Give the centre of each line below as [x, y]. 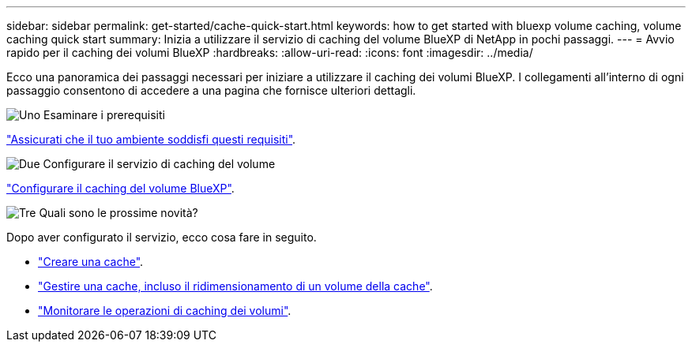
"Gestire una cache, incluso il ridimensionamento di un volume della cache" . [235, 286]
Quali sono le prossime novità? [118, 213]
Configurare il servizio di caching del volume [159, 164]
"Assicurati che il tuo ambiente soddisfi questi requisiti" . [151, 139]
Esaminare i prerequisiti [104, 115]
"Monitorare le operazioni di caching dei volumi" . [165, 311]
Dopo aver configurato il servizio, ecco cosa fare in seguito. [162, 237]
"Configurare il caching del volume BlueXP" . [120, 188]
